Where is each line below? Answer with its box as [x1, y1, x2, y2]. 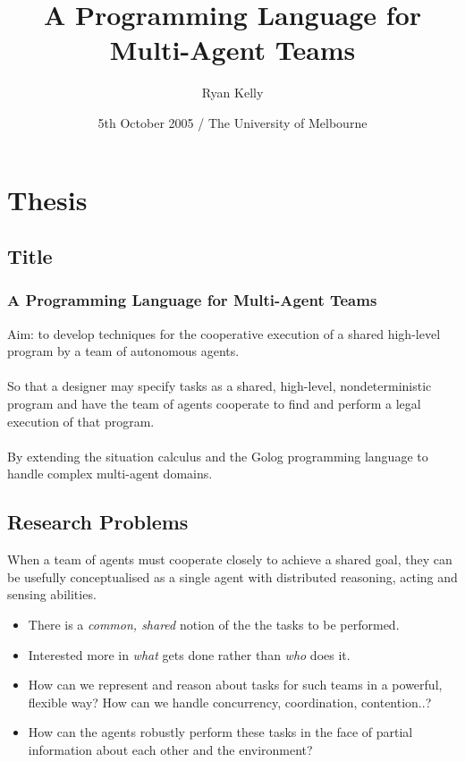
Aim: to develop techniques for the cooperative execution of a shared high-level [7, 324, 441, 343]
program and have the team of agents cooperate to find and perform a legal [7, 394, 421, 413]
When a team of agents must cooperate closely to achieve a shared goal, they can [7, 550, 452, 569]
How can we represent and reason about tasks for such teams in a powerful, [28, 675, 443, 694]
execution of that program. [7, 411, 155, 430]
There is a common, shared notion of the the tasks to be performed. [28, 615, 400, 634]
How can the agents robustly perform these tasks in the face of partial [28, 723, 413, 741]
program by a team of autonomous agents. [7, 342, 240, 360]
